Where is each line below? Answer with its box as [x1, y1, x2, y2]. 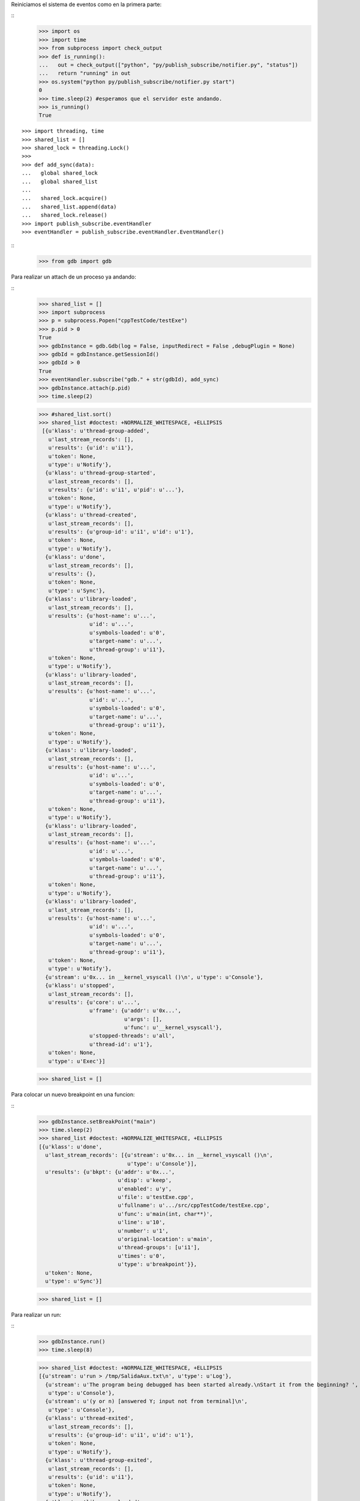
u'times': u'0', [118, 1252, 166, 1259]
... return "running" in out [38, 70, 131, 77]
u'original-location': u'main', [118, 1236, 213, 1243]
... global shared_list [22, 178, 98, 185]
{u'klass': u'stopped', [45, 982, 115, 989]
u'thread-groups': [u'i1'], [118, 1244, 200, 1251]
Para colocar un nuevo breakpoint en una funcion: [11, 1091, 135, 1098]
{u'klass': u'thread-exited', [45, 1415, 134, 1422]
